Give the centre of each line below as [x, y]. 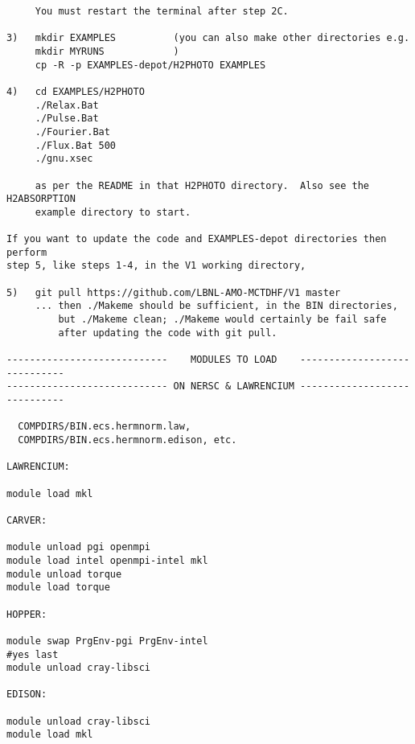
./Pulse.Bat [67, 119]
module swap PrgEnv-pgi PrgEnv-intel [107, 641]
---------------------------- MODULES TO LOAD [142, 360]
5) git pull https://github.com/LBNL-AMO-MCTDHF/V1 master [174, 292]
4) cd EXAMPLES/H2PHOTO [76, 91]
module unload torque [64, 574]
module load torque [58, 588]
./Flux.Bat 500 [76, 145]
